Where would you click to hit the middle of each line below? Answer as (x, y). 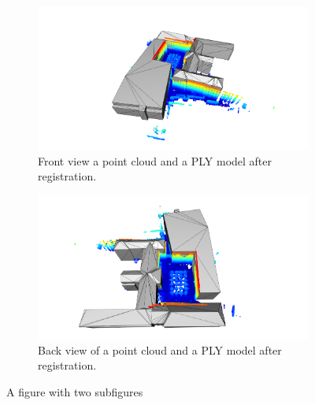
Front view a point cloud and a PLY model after (155, 160)
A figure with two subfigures (75, 391)
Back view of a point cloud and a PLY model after (160, 349)
